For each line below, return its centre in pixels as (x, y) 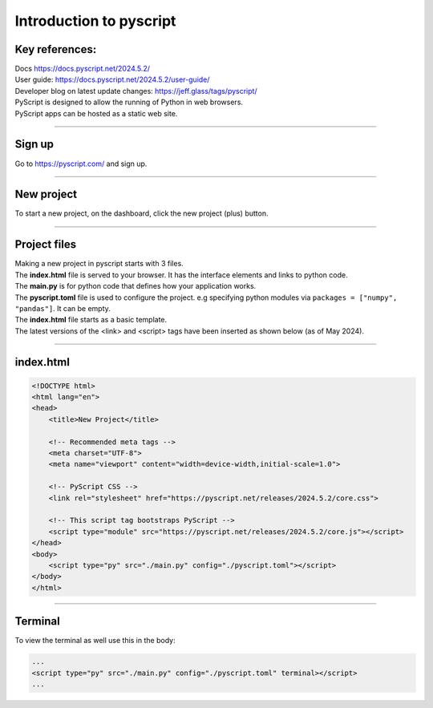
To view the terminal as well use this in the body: (95, 641)
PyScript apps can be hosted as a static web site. (96, 113)
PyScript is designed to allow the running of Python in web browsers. (129, 102)
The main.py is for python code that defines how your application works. (136, 286)
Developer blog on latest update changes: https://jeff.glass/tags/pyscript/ (136, 91)
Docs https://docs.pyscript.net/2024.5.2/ (82, 69)
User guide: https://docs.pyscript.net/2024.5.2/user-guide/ (112, 79)
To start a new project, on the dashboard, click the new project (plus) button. (142, 213)
